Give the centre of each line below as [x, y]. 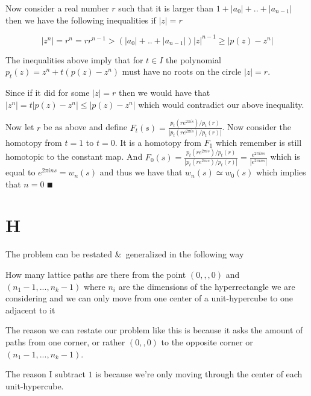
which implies [281, 172]
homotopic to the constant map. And [74, 156]
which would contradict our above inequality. [221, 104]
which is [285, 156]
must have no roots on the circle [182, 71]
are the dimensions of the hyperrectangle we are [207, 286]
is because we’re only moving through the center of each [199, 374]
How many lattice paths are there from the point [96, 275]
